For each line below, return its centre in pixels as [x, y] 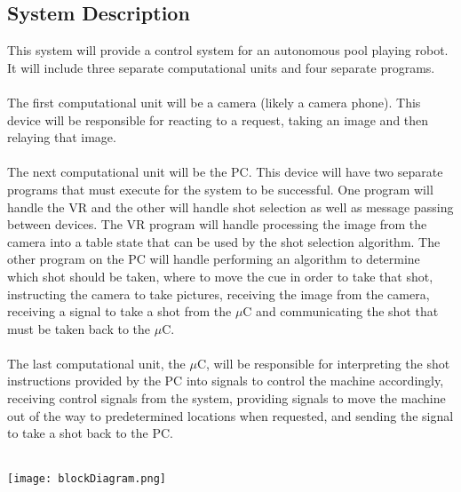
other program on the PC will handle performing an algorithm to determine [214, 259]
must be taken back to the [79, 328]
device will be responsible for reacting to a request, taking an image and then [218, 119]
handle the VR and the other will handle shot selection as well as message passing [230, 206]
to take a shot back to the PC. [90, 433]
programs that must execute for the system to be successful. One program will [220, 189]
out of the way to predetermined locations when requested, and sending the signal [230, 415]
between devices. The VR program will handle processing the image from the [217, 224]
